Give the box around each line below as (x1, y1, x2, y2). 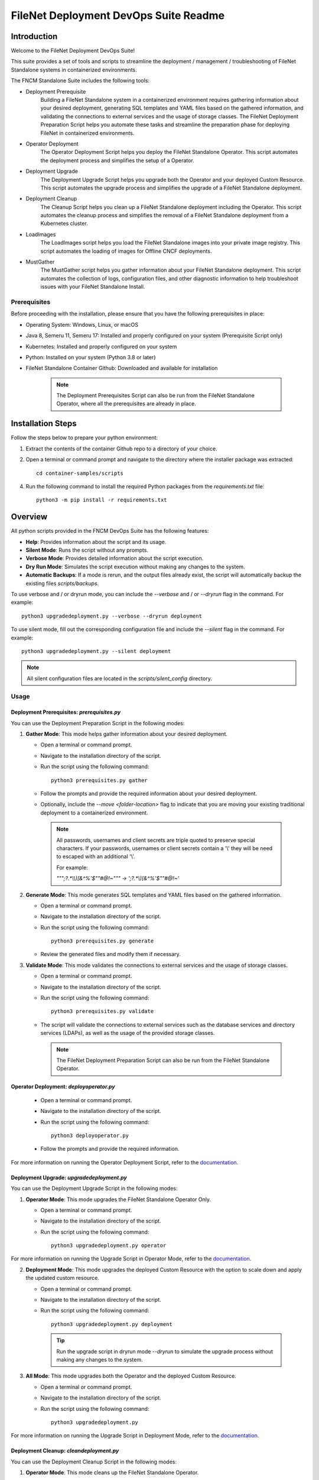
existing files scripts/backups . (25, 580, 99, 587)
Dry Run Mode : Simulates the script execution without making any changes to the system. (25, 563, 245, 570)
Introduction (11, 31, 58, 41)
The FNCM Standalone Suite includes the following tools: (11, 77, 150, 84)
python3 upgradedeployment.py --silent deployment (21, 648, 171, 654)
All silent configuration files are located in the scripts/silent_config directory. (27, 675, 212, 682)
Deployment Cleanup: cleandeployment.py (11, 1447, 119, 1455)
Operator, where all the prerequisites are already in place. (56, 400, 196, 407)
